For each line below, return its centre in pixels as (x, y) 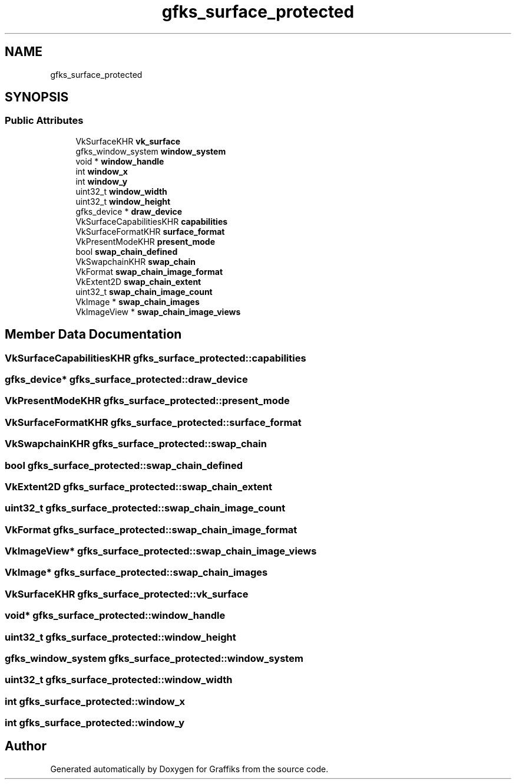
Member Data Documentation (93, 334)
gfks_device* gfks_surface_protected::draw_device (126, 380)
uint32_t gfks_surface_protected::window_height (120, 637)
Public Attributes (44, 121)
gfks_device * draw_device (129, 211)
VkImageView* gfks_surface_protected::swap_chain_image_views (161, 551)
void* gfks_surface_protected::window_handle (115, 616)
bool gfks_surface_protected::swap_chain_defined (124, 465)
